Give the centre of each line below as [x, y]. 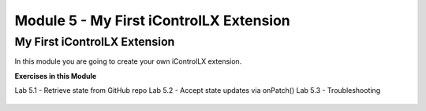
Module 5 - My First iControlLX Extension [153, 20]
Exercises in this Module [56, 76]
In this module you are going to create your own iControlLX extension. [128, 61]
